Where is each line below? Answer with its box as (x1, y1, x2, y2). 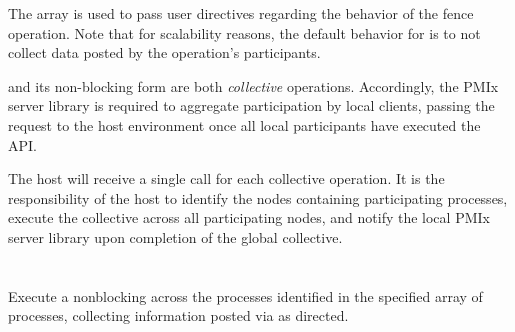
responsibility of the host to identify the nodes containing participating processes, (8, 187, 508, 208)
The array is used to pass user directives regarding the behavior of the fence (8, 3, 474, 23)
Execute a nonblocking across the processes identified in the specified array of (8, 285, 483, 306)
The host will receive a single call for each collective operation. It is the (8, 168, 445, 189)
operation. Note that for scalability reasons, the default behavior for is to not (8, 22, 481, 43)
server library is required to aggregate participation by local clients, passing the (8, 95, 495, 116)
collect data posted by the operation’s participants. (8, 42, 321, 63)
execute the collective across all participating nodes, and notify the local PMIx (8, 207, 490, 228)
